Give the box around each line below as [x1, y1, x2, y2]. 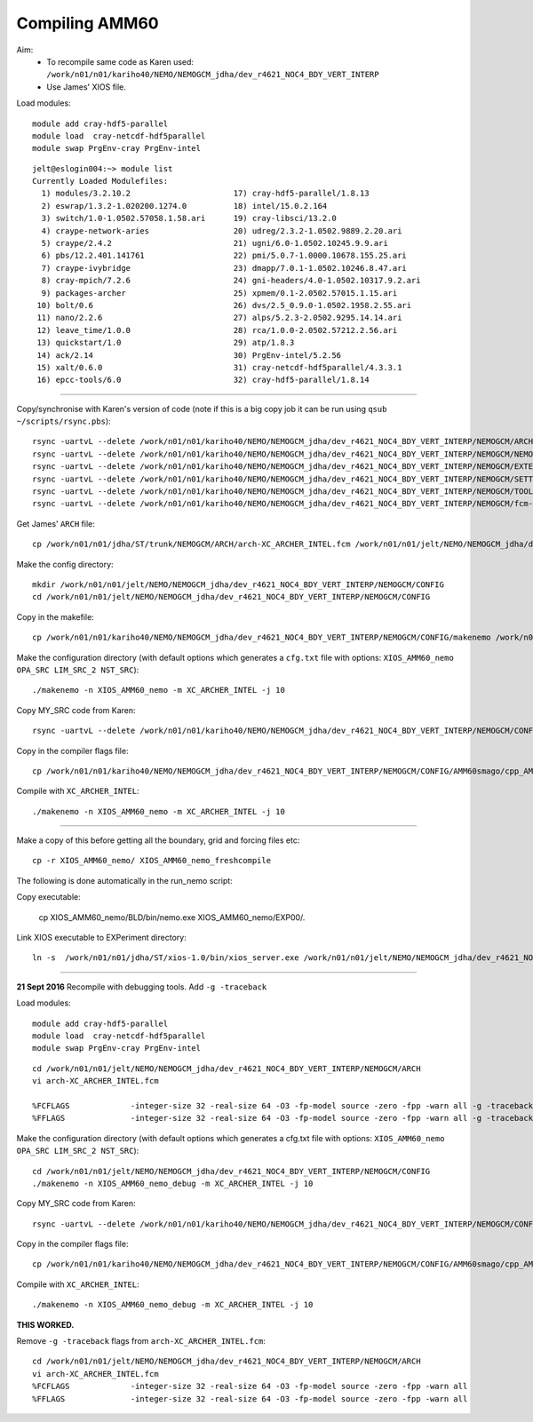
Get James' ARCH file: [16, 518, 95, 528]
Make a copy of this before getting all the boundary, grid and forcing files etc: [16, 835, 300, 846]
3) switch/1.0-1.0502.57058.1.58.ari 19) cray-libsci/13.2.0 [41, 213, 337, 224]
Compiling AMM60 [16, 13, 159, 33]
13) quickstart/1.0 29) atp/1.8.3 [36, 338, 295, 348]
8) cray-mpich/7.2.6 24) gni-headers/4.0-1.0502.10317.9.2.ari [41, 275, 421, 286]
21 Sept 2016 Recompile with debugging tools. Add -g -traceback [16, 981, 267, 992]
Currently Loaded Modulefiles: [32, 176, 169, 187]
